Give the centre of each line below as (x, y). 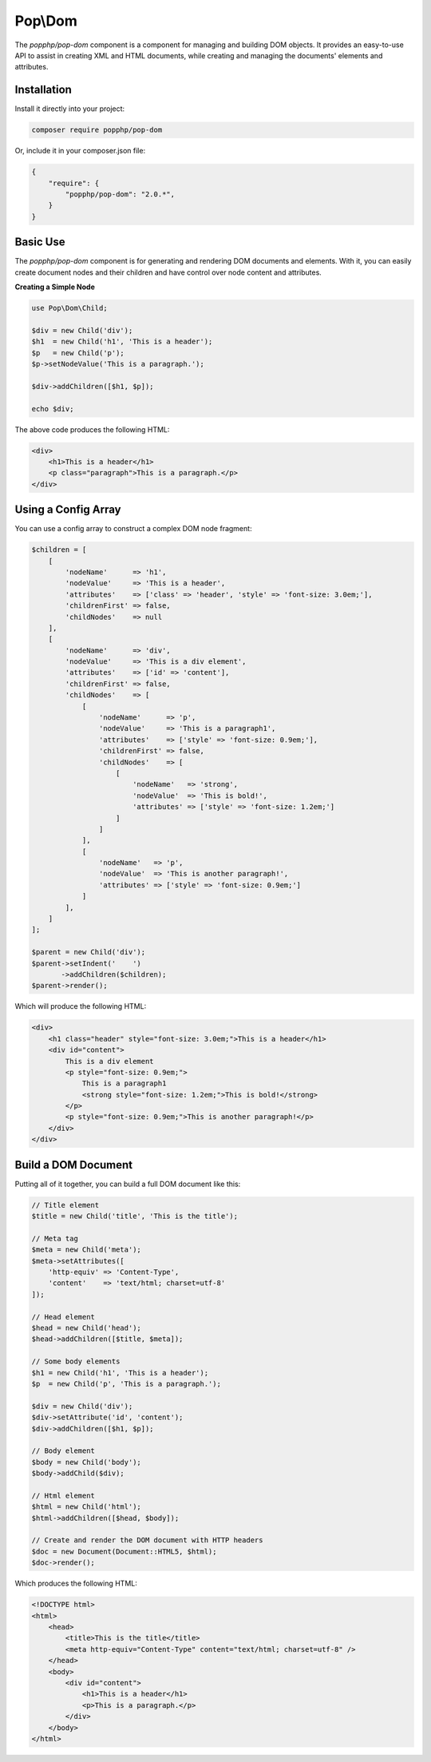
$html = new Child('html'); (86, 1507)
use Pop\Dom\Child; (69, 308)
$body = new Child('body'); (86, 1462)
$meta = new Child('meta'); (86, 1250)
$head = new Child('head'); (86, 1328)
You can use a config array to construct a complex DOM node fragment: (133, 529)
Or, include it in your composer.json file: (80, 151)
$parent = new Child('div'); (89, 952)
